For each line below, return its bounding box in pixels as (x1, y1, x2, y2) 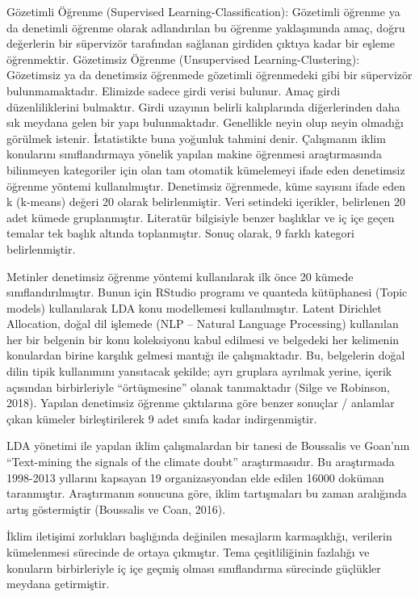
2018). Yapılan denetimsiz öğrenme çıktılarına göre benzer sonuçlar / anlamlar (6, 394, 395, 411)
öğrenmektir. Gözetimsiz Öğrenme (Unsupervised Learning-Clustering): (6, 50, 360, 67)
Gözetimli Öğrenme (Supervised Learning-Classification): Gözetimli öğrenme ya (6, 3, 400, 19)
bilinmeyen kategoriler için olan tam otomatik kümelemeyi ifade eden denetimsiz (6, 161, 405, 178)
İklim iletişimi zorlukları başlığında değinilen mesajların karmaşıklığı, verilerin (6, 528, 392, 544)
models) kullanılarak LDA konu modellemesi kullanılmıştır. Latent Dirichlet (6, 299, 382, 316)
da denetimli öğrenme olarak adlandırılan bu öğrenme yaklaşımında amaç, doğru (6, 19, 405, 36)
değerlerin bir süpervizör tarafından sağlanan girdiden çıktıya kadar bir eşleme (6, 35, 395, 52)
